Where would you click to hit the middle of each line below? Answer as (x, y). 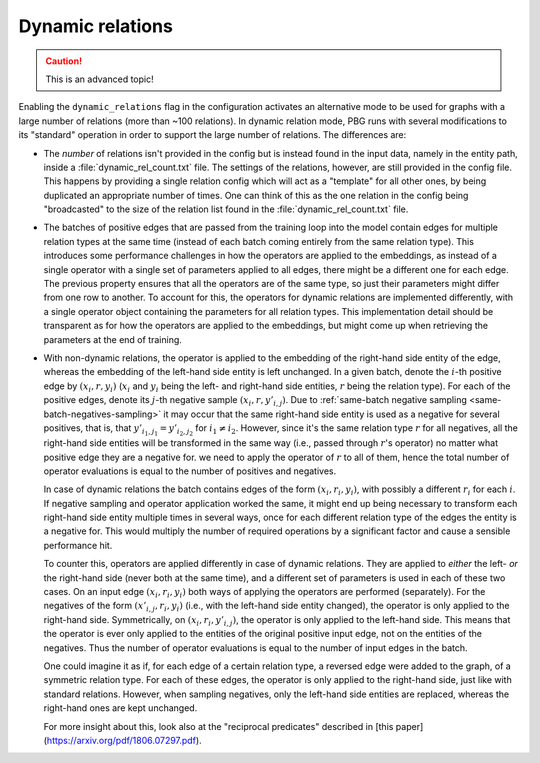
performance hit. (78, 545)
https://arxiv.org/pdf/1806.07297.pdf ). (124, 740)
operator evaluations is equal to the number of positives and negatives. (190, 471)
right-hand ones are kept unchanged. (120, 708)
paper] (409, 726)
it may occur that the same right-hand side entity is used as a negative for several (331, 414)
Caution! (64, 61)
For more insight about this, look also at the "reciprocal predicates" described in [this (218, 726)
